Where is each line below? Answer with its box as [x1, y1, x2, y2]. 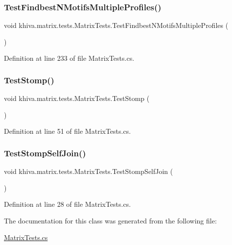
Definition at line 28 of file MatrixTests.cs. [4, 199, 131, 209]
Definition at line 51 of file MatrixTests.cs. [4, 126, 131, 136]
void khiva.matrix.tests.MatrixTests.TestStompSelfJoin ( [4, 166, 173, 176]
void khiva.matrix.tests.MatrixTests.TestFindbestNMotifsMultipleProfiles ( [4, 20, 229, 30]
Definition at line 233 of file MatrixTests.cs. [4, 53, 135, 63]
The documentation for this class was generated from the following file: [4, 216, 217, 225]
